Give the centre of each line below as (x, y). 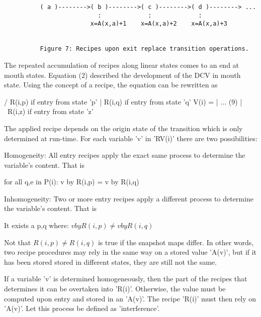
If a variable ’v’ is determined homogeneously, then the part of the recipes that (126, 279)
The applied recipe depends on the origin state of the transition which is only (123, 128)
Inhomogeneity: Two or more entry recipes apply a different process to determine (129, 198)
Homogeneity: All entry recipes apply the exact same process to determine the (125, 155)
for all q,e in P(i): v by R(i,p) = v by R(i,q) (72, 182)
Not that (18, 242)
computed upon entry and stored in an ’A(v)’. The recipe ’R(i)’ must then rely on (130, 298)
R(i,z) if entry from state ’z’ (50, 111)
